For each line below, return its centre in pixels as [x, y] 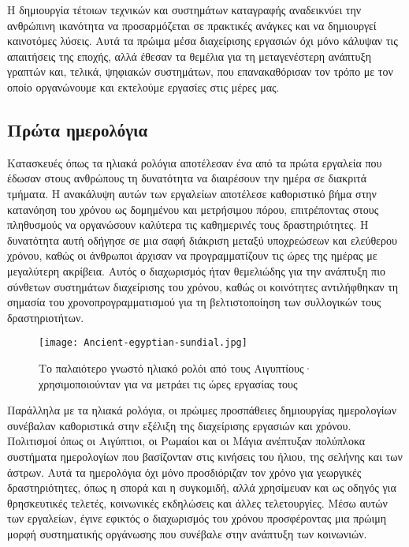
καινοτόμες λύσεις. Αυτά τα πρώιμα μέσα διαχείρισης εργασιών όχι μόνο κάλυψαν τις [203, 41]
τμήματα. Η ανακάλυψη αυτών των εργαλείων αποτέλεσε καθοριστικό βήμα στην [192, 193]
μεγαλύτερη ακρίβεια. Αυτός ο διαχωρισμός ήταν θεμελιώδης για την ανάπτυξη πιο [196, 270]
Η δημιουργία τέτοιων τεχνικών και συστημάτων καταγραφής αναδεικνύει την [184, 9]
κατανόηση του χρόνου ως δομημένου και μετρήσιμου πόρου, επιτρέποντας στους [193, 209]
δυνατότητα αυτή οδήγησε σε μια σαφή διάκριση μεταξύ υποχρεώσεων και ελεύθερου [202, 240]
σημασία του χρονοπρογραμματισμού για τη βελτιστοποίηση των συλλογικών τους [194, 302]
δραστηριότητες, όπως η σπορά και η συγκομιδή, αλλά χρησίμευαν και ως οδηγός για [202, 487]
